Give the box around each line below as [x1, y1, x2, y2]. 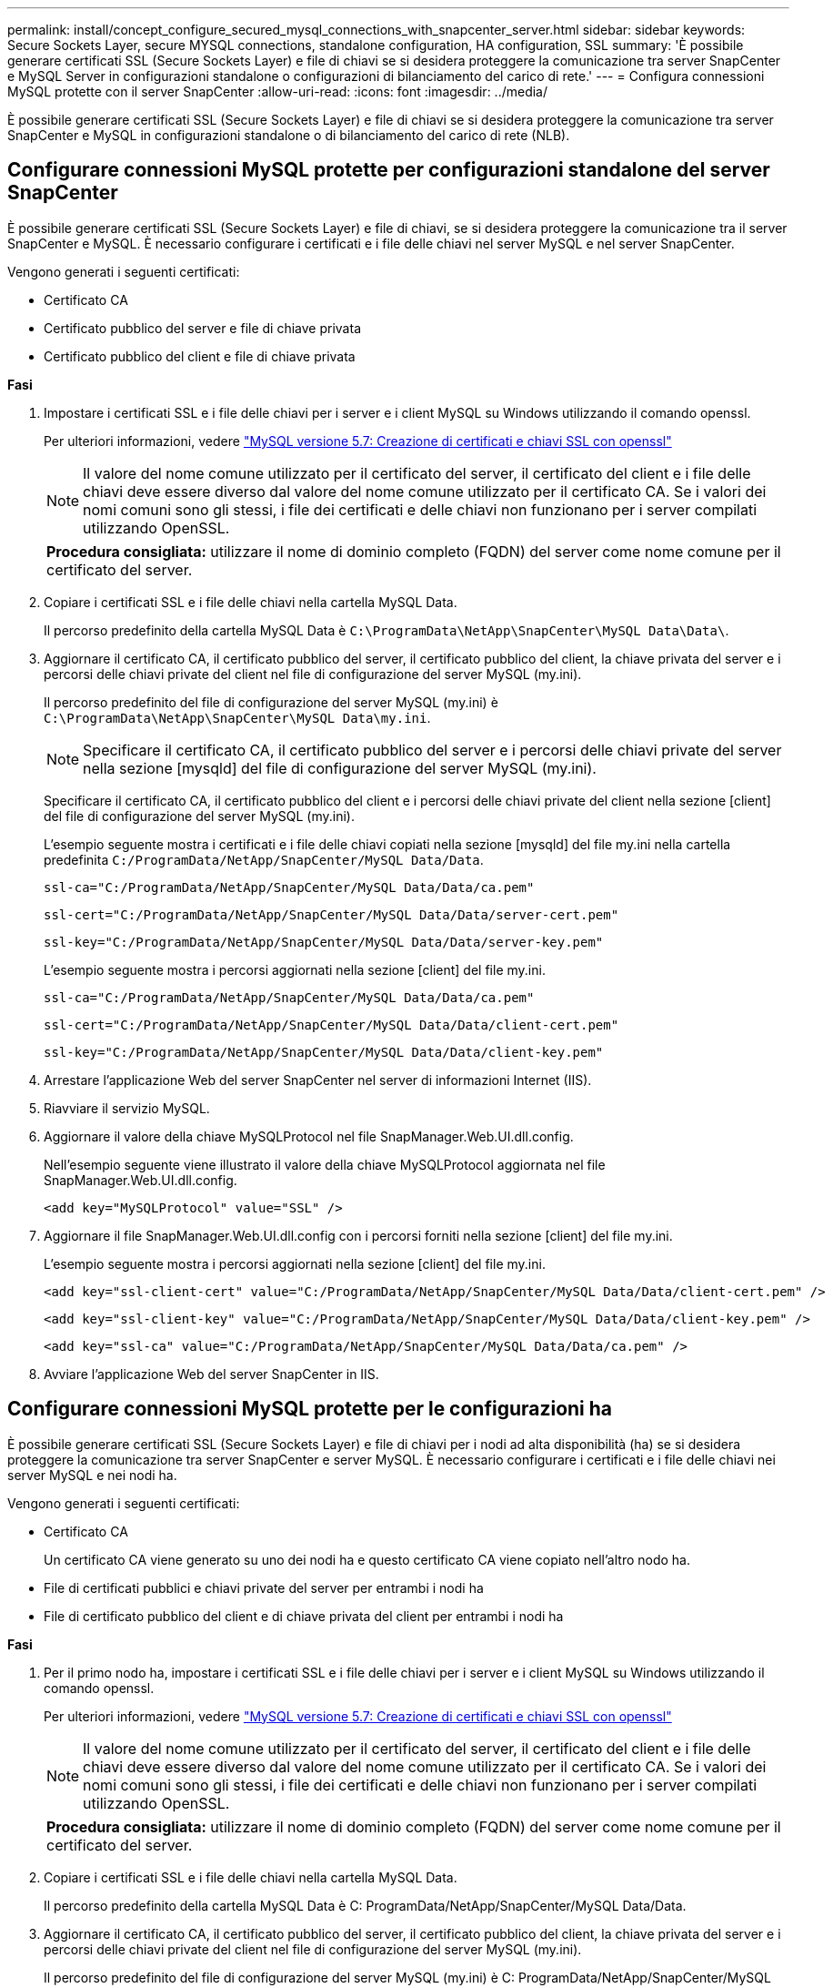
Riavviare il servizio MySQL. [44, 1100, 210, 1116]
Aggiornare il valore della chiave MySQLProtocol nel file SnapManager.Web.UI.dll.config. [44, 1128, 574, 1144]
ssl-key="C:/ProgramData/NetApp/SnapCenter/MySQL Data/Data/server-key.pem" [44, 934, 604, 949]
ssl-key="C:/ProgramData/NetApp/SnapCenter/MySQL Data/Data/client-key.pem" [44, 1044, 604, 1060]
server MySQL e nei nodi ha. [7, 1466, 177, 1483]
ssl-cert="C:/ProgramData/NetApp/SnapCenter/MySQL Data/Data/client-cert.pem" [44, 1017, 619, 1032]
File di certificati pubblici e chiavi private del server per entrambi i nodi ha [44, 1579, 484, 1596]
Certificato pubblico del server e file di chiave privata [44, 319, 361, 336]
